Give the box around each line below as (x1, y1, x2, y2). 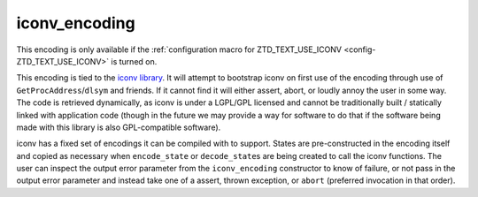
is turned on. (111, 56, 158, 66)
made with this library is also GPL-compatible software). (16, 122, 221, 133)
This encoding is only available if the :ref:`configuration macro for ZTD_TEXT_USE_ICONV (16, 44, 343, 55)
